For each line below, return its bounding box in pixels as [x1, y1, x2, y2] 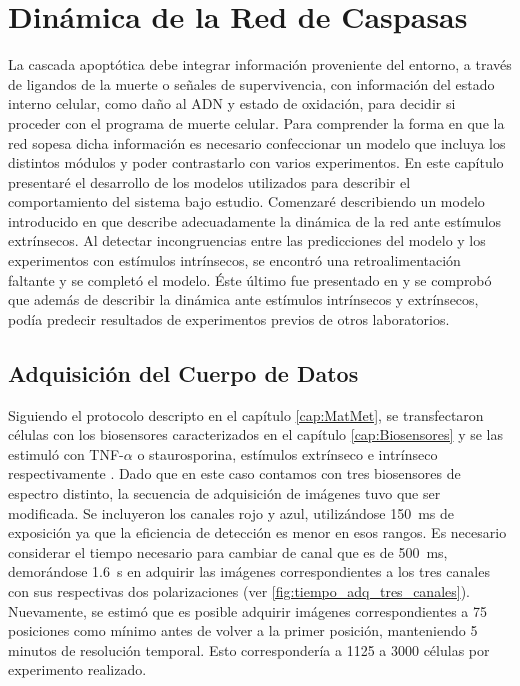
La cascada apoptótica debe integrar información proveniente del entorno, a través [8, 54, 512, 75]
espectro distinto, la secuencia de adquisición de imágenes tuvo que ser [8, 483, 441, 504]
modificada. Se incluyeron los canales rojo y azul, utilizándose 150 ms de [8, 502, 455, 523]
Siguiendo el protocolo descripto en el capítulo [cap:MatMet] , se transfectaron [8, 404, 484, 425]
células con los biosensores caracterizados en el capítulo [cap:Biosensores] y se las [8, 424, 504, 445]
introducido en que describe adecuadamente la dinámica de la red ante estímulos [8, 210, 502, 231]
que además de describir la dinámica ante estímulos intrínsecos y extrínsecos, [8, 289, 479, 310]
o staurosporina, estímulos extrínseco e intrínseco [137, 443, 438, 464]
